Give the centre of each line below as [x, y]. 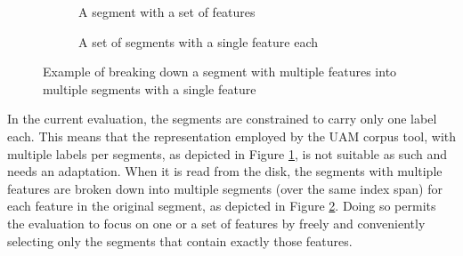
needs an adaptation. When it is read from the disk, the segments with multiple [225, 171]
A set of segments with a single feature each [199, 41]
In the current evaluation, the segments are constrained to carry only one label [222, 119]
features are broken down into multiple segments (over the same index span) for [225, 188]
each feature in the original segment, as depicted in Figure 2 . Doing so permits [222, 206]
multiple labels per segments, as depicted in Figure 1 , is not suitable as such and [227, 153]
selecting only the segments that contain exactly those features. [180, 240]
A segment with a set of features [167, 12]
